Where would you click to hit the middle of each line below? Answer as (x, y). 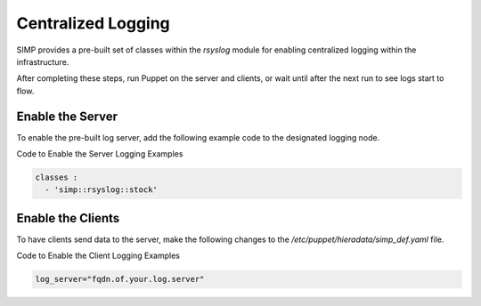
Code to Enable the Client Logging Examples (98, 256)
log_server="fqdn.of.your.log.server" (120, 279)
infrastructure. (43, 61)
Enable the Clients (68, 218)
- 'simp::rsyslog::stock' (101, 190)
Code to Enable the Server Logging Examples (100, 154)
